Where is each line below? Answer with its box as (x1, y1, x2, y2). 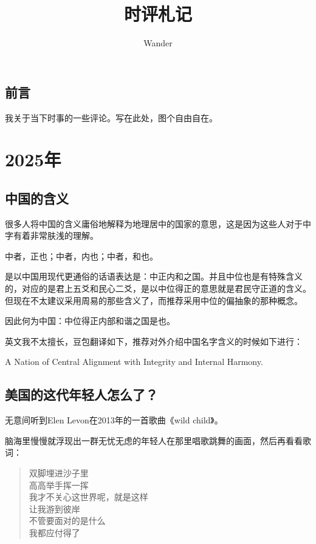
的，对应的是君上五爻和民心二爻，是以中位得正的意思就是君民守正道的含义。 (5, 282, 311, 295)
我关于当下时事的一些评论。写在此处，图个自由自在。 (5, 111, 218, 124)
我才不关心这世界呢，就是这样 (29, 490, 148, 503)
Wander (143, 37, 173, 49)
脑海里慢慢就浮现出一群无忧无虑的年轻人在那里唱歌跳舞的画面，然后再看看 (5, 434, 303, 447)
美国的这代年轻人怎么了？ (5, 385, 158, 404)
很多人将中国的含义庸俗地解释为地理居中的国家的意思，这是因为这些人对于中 (5, 217, 311, 230)
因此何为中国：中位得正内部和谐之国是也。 (5, 314, 175, 327)
